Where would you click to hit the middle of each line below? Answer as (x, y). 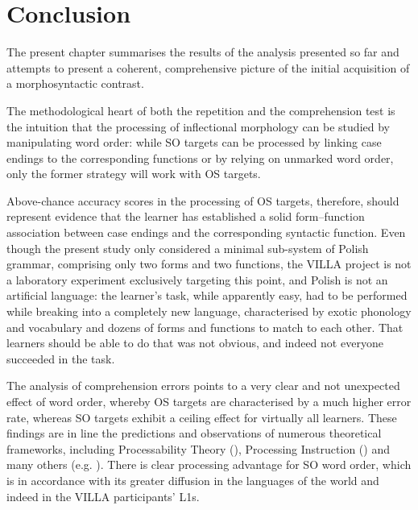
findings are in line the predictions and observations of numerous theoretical (194, 433)
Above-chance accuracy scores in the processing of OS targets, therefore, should (203, 200)
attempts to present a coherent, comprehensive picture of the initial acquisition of (208, 67)
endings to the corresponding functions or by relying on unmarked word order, (200, 158)
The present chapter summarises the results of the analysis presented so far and (203, 52)
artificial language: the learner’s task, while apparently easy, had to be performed (207, 295)
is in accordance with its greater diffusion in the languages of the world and (193, 480)
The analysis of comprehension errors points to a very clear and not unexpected (203, 386)
